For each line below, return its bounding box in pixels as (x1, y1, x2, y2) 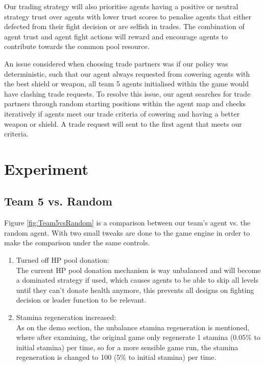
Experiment (4, 158, 89, 179)
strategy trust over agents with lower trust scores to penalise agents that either (4, 11, 252, 21)
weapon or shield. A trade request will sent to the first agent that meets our (4, 118, 242, 129)
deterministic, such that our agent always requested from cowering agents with (4, 68, 250, 79)
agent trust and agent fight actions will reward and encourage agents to (4, 31, 228, 41)
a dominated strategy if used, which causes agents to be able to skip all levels (16, 274, 258, 285)
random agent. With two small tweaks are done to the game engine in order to (4, 227, 250, 238)
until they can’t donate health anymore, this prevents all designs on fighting (16, 284, 254, 295)
